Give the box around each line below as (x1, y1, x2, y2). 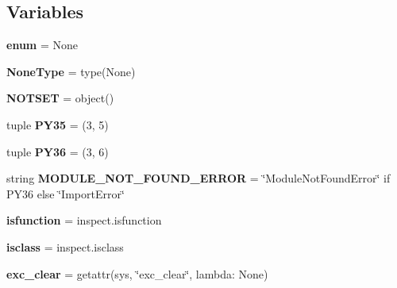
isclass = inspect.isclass (6, 238, 124, 255)
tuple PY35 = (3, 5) (6, 116, 109, 132)
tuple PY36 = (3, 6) (6, 143, 109, 159)
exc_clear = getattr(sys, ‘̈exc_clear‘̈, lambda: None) (6, 265, 268, 282)
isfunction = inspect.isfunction (6, 212, 162, 228)
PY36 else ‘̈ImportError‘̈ (6, 185, 125, 202)
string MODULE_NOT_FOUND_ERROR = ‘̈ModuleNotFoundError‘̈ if (6, 170, 391, 186)
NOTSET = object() (6, 90, 114, 106)
